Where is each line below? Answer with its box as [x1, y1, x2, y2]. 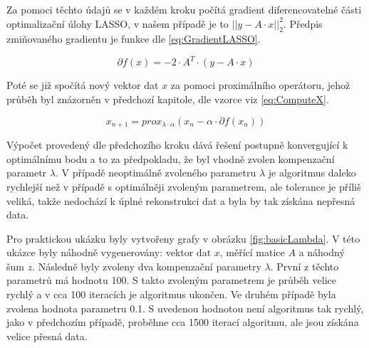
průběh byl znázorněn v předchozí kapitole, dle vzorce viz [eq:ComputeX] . [6, 92, 329, 107]
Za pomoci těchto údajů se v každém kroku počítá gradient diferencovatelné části [6, 2, 362, 16]
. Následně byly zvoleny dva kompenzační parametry [32, 258, 261, 273]
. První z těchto [270, 258, 339, 273]
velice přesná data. [6, 328, 88, 343]
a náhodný [298, 245, 345, 260]
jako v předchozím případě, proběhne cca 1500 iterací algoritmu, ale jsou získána [6, 315, 359, 329]
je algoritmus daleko [268, 165, 356, 180]
